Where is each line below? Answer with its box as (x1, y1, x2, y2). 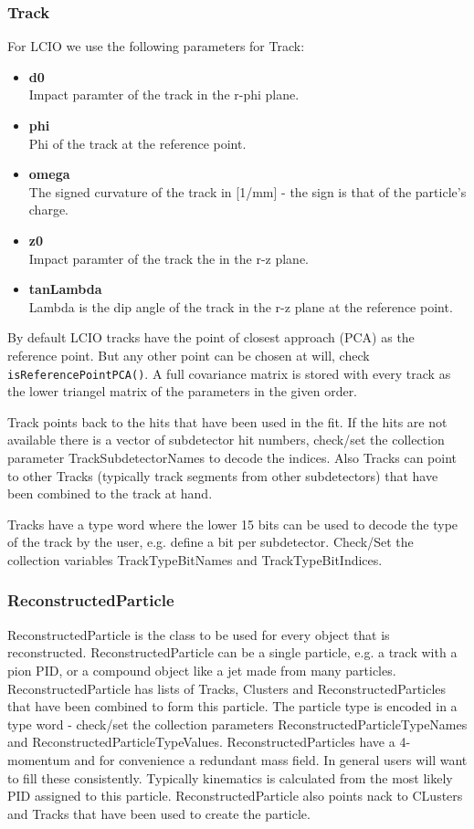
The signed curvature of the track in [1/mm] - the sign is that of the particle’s (28, 182, 467, 201)
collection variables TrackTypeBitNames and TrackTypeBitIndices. (7, 550, 383, 569)
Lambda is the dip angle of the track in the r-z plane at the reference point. (28, 297, 453, 316)
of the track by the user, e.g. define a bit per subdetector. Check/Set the (7, 532, 414, 551)
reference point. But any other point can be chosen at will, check (7, 345, 370, 364)
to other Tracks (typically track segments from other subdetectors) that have (7, 466, 438, 485)
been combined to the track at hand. (7, 484, 213, 503)
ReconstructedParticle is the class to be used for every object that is (7, 624, 390, 644)
